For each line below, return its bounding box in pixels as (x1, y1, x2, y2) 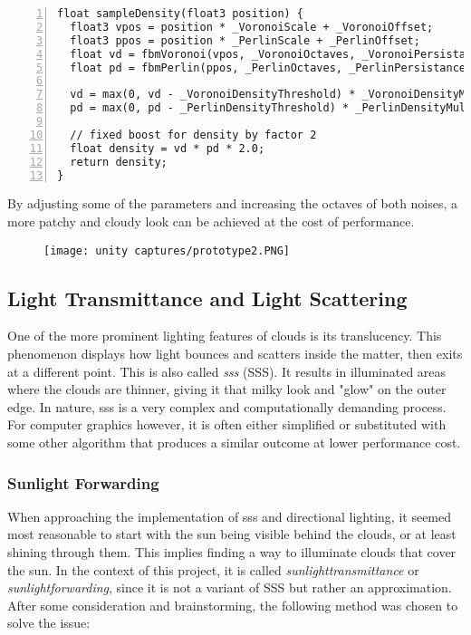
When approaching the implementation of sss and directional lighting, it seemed (7, 506, 452, 525)
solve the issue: (7, 613, 91, 632)
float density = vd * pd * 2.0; (70, 141, 265, 155)
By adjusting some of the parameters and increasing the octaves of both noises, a (7, 194, 458, 213)
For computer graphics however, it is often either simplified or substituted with (7, 415, 447, 434)
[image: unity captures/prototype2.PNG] (43, 244, 291, 257)
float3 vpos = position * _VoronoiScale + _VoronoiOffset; (70, 20, 434, 34)
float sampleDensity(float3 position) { (57, 7, 304, 20)
